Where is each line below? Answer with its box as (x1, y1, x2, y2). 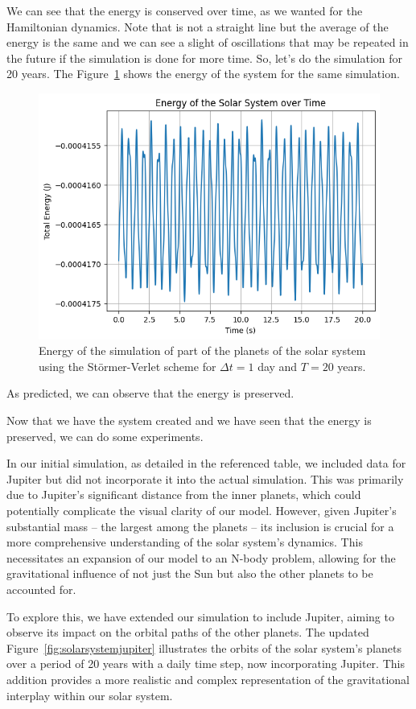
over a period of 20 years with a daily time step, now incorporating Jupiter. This (6, 655, 405, 672)
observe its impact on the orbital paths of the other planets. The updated (6, 624, 369, 641)
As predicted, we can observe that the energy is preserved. (6, 385, 294, 402)
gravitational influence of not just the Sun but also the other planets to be (6, 565, 373, 582)
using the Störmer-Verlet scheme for (39, 357, 216, 374)
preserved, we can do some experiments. (6, 427, 204, 444)
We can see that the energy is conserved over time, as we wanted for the (6, 2, 363, 19)
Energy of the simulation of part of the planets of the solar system (39, 342, 366, 359)
